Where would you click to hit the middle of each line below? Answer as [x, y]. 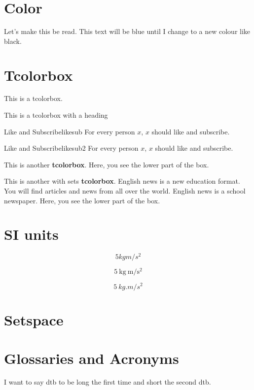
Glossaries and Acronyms [91, 358]
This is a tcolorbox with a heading [56, 115]
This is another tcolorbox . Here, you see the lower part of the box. [107, 164]
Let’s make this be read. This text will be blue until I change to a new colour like [127, 31]
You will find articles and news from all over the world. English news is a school [125, 191]
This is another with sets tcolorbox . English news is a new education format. [122, 181]
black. [13, 41]
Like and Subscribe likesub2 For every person [71, 148]
